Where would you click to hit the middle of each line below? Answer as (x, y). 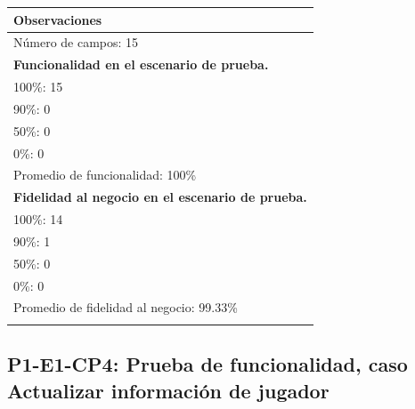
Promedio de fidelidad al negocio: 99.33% (126, 307)
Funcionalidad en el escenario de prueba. (141, 64)
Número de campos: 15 (76, 42)
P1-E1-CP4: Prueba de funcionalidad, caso (207, 364)
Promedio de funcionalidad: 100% (105, 175)
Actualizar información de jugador (168, 390)
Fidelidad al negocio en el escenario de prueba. (160, 197)
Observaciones (58, 19)
